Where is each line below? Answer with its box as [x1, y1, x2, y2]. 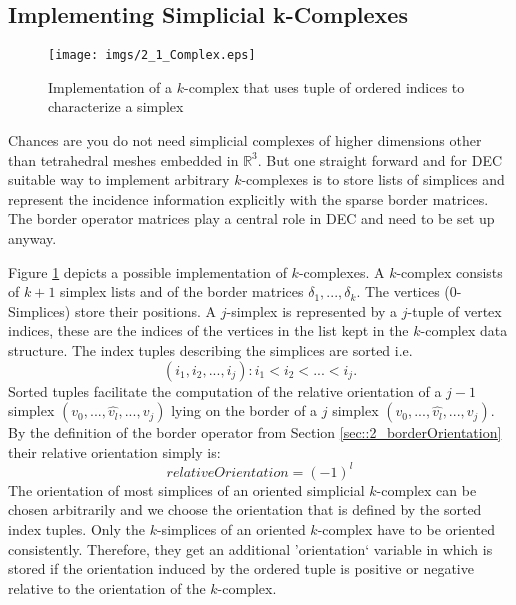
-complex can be [376, 479, 477, 500]
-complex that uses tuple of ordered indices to [184, 76, 465, 97]
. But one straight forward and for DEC [257, 149, 503, 170]
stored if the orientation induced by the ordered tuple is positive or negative [8, 558, 474, 579]
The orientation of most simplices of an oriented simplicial [8, 479, 365, 500]
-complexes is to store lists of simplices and [241, 169, 505, 190]
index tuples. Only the [8, 519, 145, 540]
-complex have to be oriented [317, 519, 496, 540]
